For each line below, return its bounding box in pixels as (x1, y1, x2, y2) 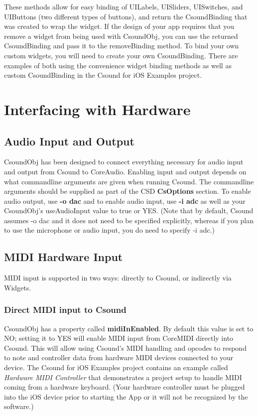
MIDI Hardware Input (4, 249, 123, 265)
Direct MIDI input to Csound (4, 303, 127, 316)
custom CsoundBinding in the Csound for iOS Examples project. (4, 70, 202, 80)
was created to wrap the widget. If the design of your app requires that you (4, 21, 235, 31)
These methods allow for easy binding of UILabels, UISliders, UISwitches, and (4, 1, 243, 11)
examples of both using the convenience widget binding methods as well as (4, 60, 232, 70)
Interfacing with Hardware (4, 99, 191, 119)
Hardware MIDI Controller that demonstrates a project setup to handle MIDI (4, 372, 242, 382)
